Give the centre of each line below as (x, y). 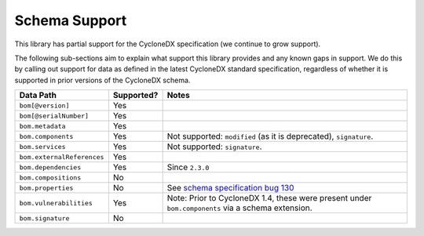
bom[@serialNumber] (54, 116)
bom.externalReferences (62, 157)
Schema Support (71, 20)
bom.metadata (42, 126)
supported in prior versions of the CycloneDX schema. (102, 80)
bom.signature (44, 218)
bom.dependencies (50, 167)
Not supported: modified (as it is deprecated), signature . (270, 136)
